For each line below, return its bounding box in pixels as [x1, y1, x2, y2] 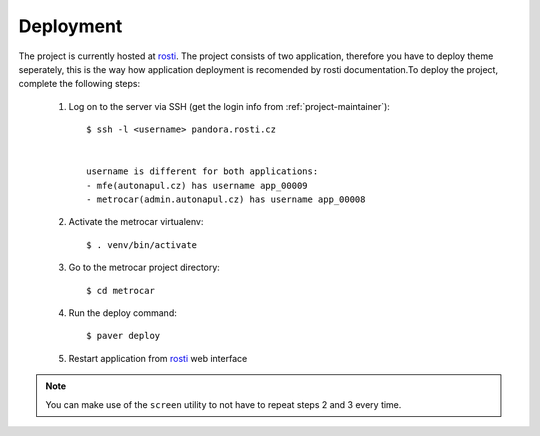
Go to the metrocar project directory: [68, 261, 220, 274]
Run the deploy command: [68, 307, 177, 319]
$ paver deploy [86, 330, 161, 342]
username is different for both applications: [86, 166, 319, 177]
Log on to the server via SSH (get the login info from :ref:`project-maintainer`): [68, 100, 390, 112]
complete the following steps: [18, 78, 141, 90]
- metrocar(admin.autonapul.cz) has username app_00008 [86, 194, 366, 205]
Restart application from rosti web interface [68, 352, 248, 364]
